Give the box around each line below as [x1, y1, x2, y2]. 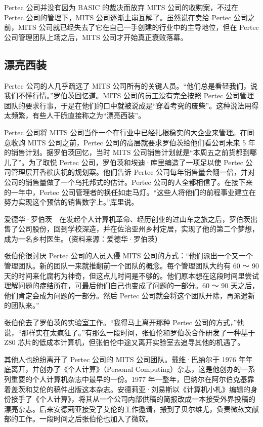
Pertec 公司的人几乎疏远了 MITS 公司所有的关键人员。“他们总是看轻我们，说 [4, 80, 258, 91]
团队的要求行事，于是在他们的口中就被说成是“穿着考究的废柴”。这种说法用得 [4, 100, 259, 110]
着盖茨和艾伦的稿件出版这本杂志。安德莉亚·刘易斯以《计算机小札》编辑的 [4, 383, 250, 394]
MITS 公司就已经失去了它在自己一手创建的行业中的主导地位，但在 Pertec [18, 22, 259, 32]
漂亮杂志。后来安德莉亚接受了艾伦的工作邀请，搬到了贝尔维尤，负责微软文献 [4, 403, 259, 414]
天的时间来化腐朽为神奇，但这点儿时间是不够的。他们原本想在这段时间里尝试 [4, 270, 259, 281]
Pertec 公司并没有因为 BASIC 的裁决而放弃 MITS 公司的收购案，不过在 [4, 2, 239, 12]
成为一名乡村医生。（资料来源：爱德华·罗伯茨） [4, 233, 162, 244]
